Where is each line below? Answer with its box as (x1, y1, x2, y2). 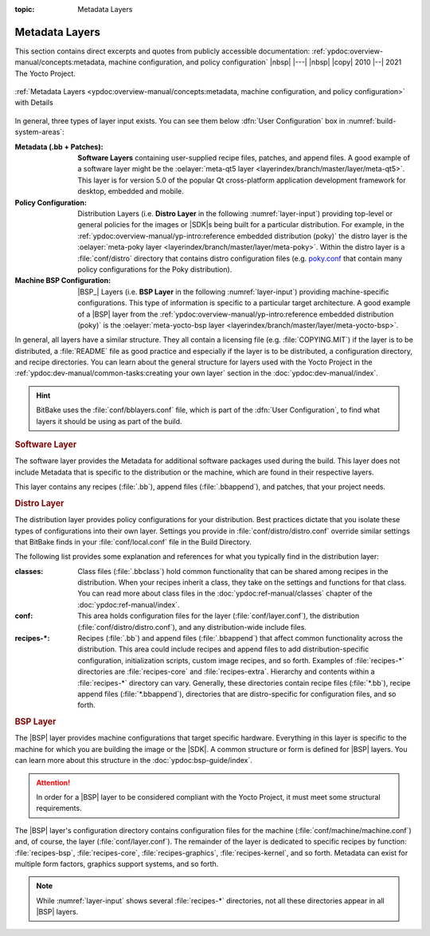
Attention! (36, 777, 71, 787)
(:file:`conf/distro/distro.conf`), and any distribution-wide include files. (77, 622, 307, 631)
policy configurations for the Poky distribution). (77, 264, 233, 274)
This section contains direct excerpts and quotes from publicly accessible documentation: (14, 46, 311, 56)
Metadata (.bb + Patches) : (14, 142, 104, 151)
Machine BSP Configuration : (14, 276, 111, 285)
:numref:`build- (346, 116, 397, 125)
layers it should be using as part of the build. (36, 416, 182, 426)
